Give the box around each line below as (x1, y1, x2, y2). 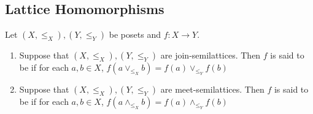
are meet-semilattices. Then (160, 83, 265, 96)
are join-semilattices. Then (160, 49, 261, 62)
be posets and (109, 28, 161, 41)
